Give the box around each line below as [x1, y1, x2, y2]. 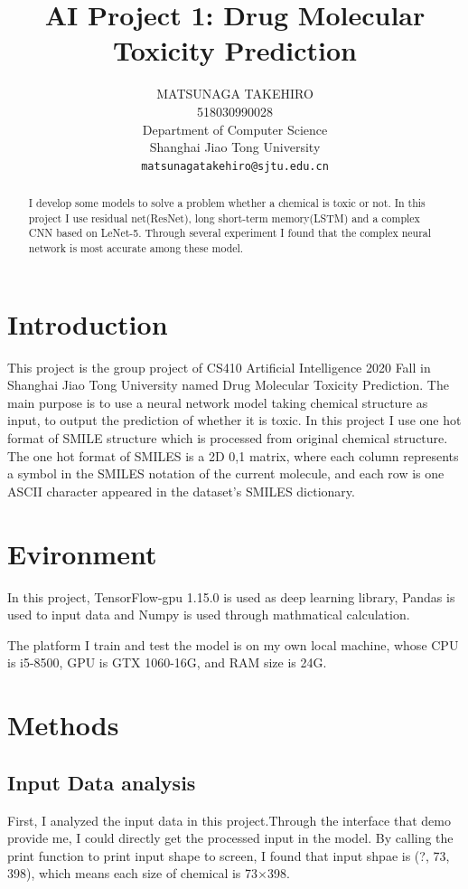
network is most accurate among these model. [28, 241, 244, 256]
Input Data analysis [7, 768, 196, 796]
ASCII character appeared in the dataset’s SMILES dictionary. [7, 481, 355, 500]
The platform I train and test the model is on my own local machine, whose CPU [7, 635, 459, 654]
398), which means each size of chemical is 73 [7, 864, 258, 883]
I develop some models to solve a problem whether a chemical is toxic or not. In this [28, 195, 426, 211]
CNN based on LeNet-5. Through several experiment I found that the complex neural [28, 225, 432, 241]
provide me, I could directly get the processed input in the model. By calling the [7, 828, 454, 847]
